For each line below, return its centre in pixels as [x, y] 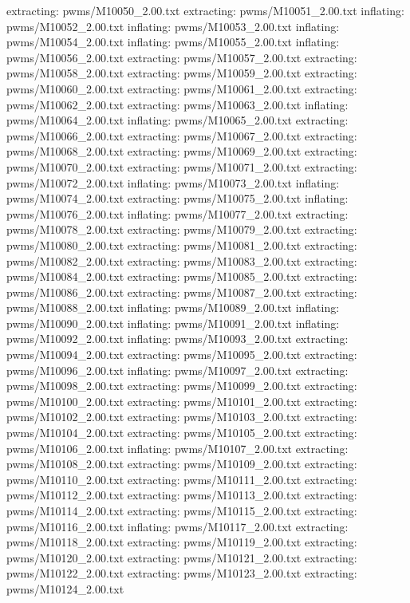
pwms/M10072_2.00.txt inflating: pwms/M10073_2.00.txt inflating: [173, 182]
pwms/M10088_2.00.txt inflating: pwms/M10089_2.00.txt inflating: [173, 307]
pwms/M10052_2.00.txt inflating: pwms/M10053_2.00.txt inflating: [173, 26]
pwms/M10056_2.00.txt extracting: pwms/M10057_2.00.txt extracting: [182, 57]
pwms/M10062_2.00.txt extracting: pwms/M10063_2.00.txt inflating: [177, 104]
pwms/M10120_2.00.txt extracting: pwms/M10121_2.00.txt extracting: [182, 557]
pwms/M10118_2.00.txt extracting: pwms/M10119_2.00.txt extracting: [182, 542]
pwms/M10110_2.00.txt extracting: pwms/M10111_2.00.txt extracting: [182, 479]
